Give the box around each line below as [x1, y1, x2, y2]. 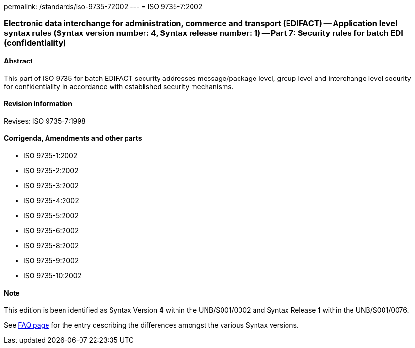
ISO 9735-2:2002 [23, 166, 79, 175]
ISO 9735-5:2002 [23, 211, 79, 220]
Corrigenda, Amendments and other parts [4, 134, 142, 142]
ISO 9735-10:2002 [23, 271, 82, 280]
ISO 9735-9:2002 [23, 256, 79, 265]
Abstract [4, 56, 33, 65]
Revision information [4, 99, 72, 108]
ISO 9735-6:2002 [23, 226, 79, 235]
